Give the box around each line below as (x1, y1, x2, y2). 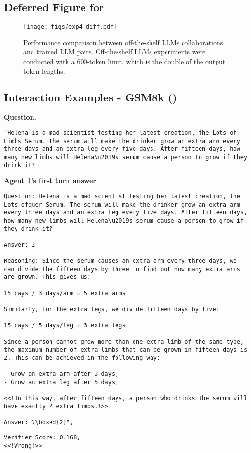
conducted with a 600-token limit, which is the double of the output (23, 56, 226, 66)
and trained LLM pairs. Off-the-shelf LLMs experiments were (23, 47, 206, 57)
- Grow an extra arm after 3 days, (4, 371, 119, 378)
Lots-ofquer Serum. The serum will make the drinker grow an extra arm (4, 201, 240, 208)
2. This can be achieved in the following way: (4, 355, 161, 362)
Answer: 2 (4, 241, 35, 248)
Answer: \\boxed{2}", (4, 419, 74, 426)
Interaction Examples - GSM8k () (4, 89, 177, 104)
